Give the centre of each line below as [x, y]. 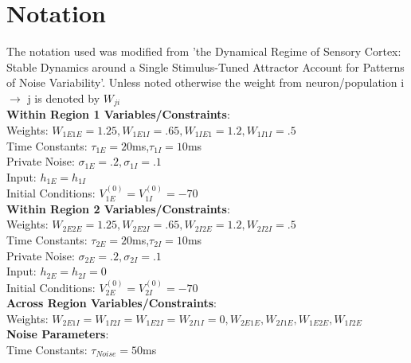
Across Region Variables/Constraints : [112, 303]
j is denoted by [64, 98]
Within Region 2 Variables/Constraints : [118, 208]
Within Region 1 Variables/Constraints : [118, 114]
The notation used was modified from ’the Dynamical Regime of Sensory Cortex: [204, 51]
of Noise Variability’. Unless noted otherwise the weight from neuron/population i [205, 82]
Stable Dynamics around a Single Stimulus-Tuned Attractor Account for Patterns [205, 66]
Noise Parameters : [58, 334]
